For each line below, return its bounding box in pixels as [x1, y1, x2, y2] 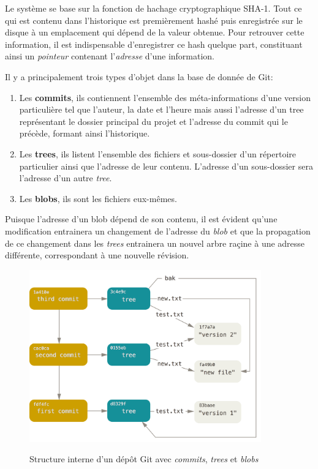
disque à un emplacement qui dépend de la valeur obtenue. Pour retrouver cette [5, 26, 305, 39]
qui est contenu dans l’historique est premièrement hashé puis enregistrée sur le [5, 13, 303, 26]
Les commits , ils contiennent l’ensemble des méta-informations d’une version [19, 91, 311, 103]
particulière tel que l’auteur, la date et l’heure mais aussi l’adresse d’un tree [19, 103, 304, 116]
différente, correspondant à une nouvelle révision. [5, 249, 189, 261]
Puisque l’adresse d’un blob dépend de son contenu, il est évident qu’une [5, 212, 278, 225]
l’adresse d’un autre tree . [19, 171, 112, 184]
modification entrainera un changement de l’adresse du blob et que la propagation [5, 224, 311, 237]
